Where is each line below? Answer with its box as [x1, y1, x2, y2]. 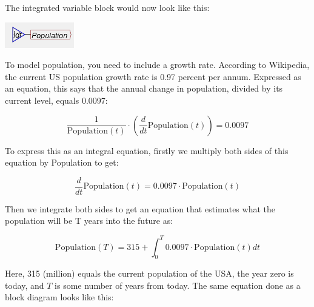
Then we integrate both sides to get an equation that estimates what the [5, 202, 275, 215]
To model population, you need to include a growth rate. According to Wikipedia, [5, 58, 310, 71]
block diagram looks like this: [5, 291, 114, 303]
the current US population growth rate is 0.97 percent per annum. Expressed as [5, 70, 301, 83]
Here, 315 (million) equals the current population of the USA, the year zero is [5, 267, 294, 280]
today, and [5, 278, 44, 291]
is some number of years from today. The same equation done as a [55, 278, 301, 291]
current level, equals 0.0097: [5, 93, 108, 106]
